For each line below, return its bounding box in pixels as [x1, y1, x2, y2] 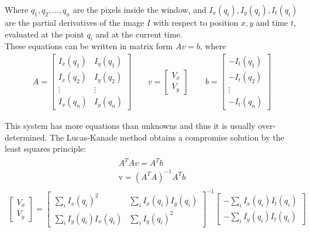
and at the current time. [95, 28, 182, 40]
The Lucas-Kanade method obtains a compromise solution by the [50, 131, 284, 143]
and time [256, 16, 288, 28]
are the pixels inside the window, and [73, 4, 206, 15]
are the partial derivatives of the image [5, 16, 144, 28]
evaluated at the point [5, 28, 84, 40]
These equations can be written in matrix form [5, 40, 173, 52]
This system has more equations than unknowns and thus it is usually [5, 120, 256, 132]
